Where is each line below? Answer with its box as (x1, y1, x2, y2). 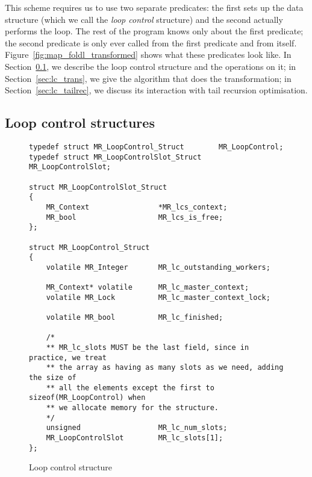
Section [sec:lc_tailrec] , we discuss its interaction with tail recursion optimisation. (5, 84, 308, 96)
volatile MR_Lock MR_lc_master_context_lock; (46, 293, 270, 302)
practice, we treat (29, 353, 107, 362)
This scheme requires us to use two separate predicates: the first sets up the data (5, 1, 304, 13)
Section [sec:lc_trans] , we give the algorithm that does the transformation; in (5, 72, 292, 84)
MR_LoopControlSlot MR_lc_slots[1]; (46, 433, 223, 442)
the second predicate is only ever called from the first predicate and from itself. (5, 36, 297, 49)
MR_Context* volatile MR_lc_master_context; (46, 283, 249, 292)
